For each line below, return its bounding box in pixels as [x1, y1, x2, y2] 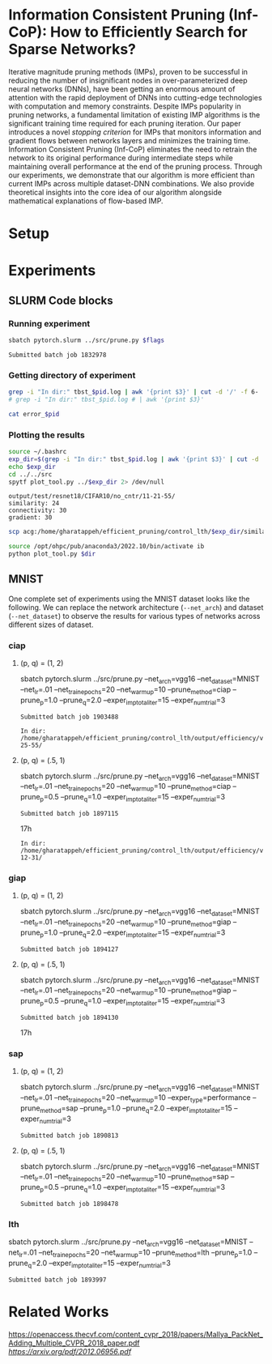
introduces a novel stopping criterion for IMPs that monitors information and [8, 127, 261, 137]
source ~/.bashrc [8, 448, 67, 456]
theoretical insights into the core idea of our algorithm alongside [8, 187, 223, 197]
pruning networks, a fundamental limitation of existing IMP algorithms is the [8, 109, 261, 119]
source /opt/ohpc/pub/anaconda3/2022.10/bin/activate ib [8, 543, 205, 551]
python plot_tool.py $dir [8, 550, 96, 558]
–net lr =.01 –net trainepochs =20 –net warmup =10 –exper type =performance [19, 1093, 251, 1104]
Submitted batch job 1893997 [8, 1276, 107, 1284]
